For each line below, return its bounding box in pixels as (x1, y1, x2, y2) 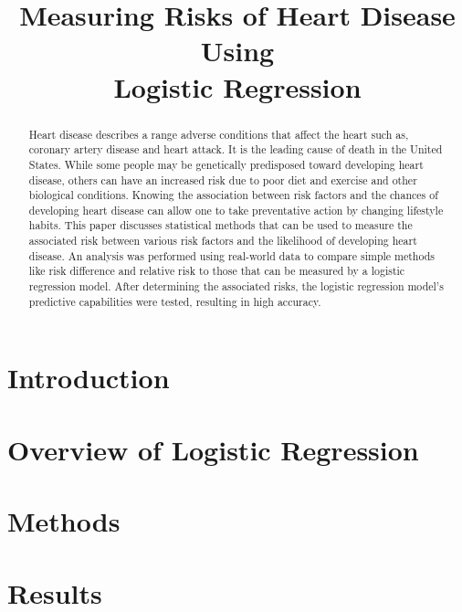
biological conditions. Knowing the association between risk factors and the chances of (28, 187, 438, 203)
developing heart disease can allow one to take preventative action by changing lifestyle (28, 202, 444, 217)
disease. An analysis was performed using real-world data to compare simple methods (28, 248, 436, 263)
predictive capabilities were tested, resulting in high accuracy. (28, 293, 321, 309)
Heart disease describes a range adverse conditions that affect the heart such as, (28, 126, 409, 142)
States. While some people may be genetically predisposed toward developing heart (28, 156, 424, 172)
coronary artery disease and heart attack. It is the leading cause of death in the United (28, 142, 443, 157)
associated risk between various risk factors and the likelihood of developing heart (28, 233, 417, 248)
